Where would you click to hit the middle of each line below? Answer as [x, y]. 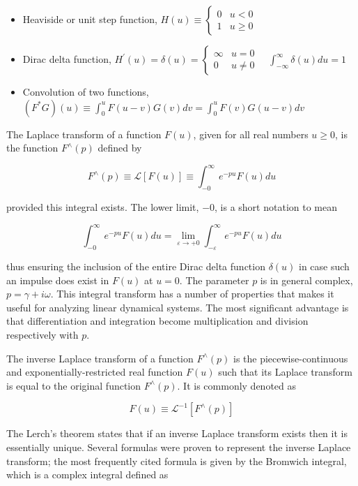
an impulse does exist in [58, 280]
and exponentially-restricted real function [95, 372]
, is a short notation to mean [276, 207]
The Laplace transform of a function [84, 134]
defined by [120, 148]
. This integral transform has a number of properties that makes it [192, 294]
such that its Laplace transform [285, 372]
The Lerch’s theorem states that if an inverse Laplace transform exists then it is [177, 433]
